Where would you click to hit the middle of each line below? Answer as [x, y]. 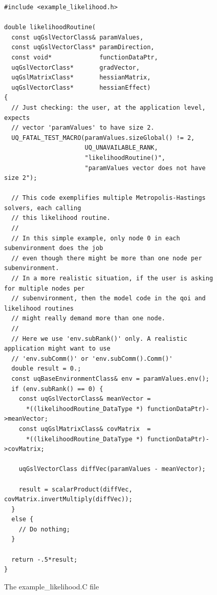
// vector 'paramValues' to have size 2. [83, 128]
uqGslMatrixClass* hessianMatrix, [81, 78]
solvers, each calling [43, 208]
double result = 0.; [46, 369]
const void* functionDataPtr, [85, 57]
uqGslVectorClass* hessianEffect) [81, 87]
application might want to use [57, 349]
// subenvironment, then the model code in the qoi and [108, 299]
